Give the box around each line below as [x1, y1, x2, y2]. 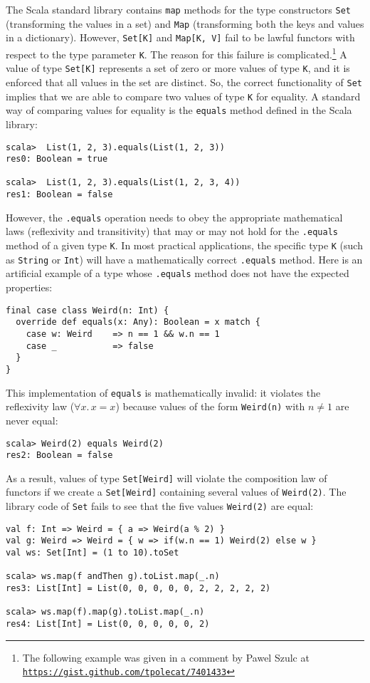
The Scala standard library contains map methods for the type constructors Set [6, 2, 351, 16]
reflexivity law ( [6, 399, 75, 414]
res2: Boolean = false [6, 450, 113, 461]
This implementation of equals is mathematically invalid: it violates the [6, 385, 321, 400]
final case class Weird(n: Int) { [6, 305, 169, 316]
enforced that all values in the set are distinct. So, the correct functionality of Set [6, 74, 362, 89]
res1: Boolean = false [6, 189, 113, 200]
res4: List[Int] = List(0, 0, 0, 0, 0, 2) [6, 619, 210, 630]
